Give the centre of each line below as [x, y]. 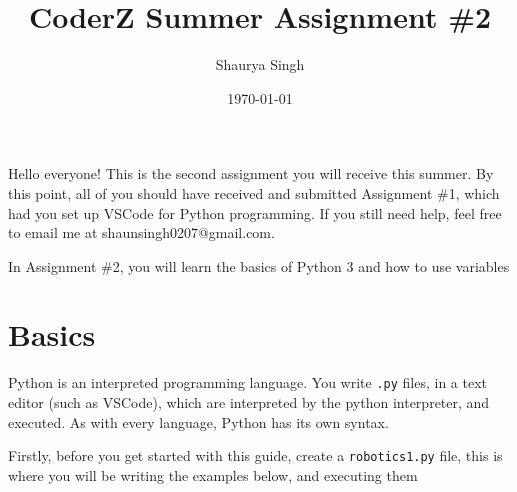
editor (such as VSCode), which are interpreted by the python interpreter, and [249, 402]
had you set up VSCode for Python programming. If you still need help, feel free [255, 212]
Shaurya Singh [260, 64]
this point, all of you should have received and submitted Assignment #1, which [254, 192]
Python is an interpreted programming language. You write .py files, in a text [248, 382]
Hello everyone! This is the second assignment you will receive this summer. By [251, 173]
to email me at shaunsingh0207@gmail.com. [141, 232]
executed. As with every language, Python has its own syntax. [198, 421]
